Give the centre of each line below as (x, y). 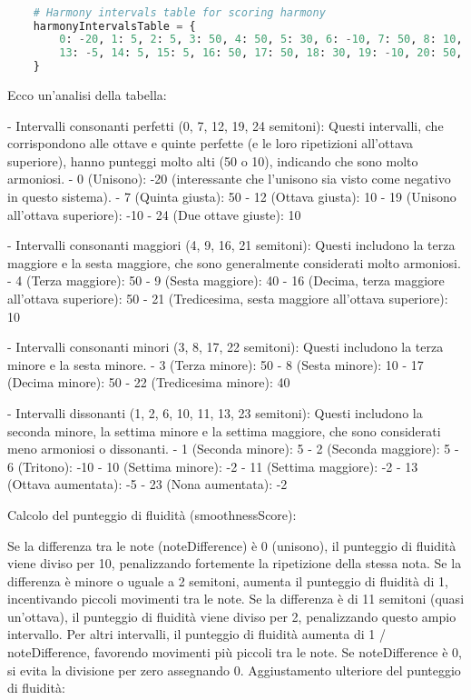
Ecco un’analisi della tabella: (87, 95)
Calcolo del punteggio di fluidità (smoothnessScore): (152, 514)
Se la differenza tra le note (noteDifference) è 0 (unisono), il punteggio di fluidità (232, 545)
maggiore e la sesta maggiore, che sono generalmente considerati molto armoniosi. (234, 262)
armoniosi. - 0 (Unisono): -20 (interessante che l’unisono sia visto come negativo (229, 179)
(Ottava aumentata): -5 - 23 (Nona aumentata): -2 (147, 484)
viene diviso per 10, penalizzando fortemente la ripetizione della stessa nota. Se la (235, 563)
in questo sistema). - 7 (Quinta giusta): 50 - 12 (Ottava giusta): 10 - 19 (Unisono (232, 196)
